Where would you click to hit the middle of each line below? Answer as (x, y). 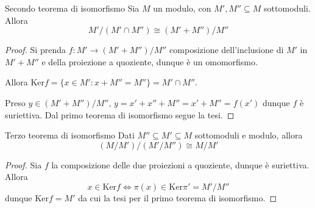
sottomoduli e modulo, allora (249, 135)
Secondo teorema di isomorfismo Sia (72, 8)
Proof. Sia (23, 164)
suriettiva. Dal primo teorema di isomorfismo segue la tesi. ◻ (120, 114)
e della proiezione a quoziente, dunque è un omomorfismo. (150, 61)
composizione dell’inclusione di (227, 50)
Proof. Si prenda (35, 50)
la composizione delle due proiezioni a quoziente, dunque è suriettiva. (180, 164)
